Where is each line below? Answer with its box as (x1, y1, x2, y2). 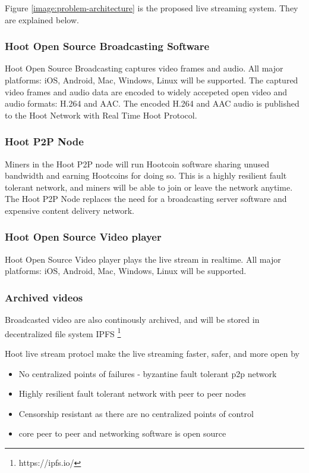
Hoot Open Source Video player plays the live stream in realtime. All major (5, 253, 281, 265)
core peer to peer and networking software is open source (18, 427, 226, 440)
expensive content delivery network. (5, 204, 134, 216)
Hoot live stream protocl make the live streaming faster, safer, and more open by (5, 347, 299, 360)
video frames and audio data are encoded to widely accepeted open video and (5, 85, 287, 98)
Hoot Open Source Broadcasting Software (5, 39, 210, 54)
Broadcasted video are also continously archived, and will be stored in (5, 313, 260, 326)
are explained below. (5, 13, 79, 26)
